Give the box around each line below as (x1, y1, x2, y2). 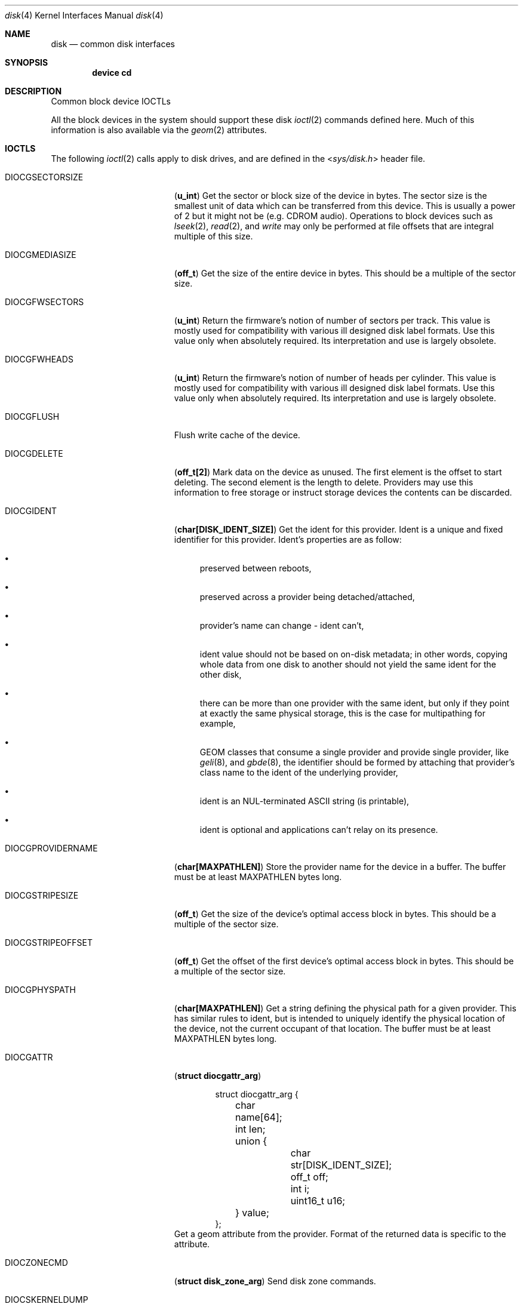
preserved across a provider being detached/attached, (199, 592, 415, 602)
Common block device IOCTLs (51, 96, 171, 106)
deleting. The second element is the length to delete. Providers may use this (174, 477, 473, 487)
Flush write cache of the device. (174, 430, 300, 440)
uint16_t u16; (290, 1195, 346, 1207)
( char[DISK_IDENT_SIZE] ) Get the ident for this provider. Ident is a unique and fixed (174, 524, 503, 534)
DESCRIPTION (5, 86, 62, 96)
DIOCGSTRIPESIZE (5, 890, 79, 900)
